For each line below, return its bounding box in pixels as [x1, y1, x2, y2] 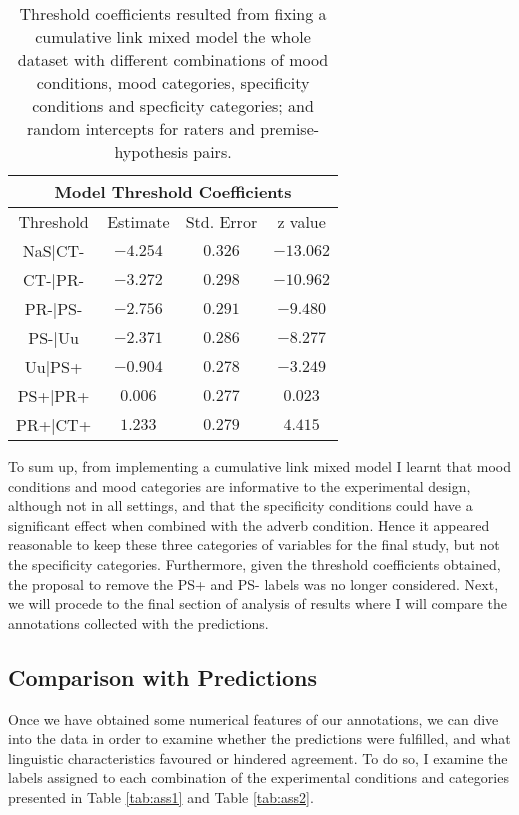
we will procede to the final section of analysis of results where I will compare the [8, 593, 508, 614]
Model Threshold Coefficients [54, 180, 292, 203]
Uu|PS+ [24, 355, 83, 378]
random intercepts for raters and [26, 117, 255, 140]
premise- [260, 117, 320, 140]
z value [277, 210, 326, 233]
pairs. [193, 140, 232, 163]
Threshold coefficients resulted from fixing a [19, 2, 327, 25]
